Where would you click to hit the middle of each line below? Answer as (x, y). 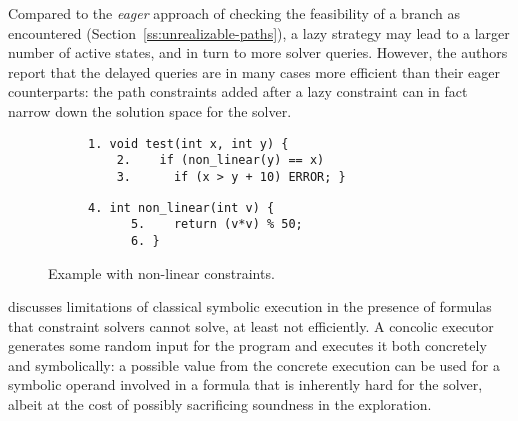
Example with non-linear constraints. (161, 272)
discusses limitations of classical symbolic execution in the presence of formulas (250, 306)
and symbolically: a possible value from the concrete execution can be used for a (254, 364)
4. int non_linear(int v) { (181, 207)
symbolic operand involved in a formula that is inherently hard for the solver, (245, 384)
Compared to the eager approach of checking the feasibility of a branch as (234, 13)
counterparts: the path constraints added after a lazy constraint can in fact (238, 91)
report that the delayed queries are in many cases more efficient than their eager (254, 71)
